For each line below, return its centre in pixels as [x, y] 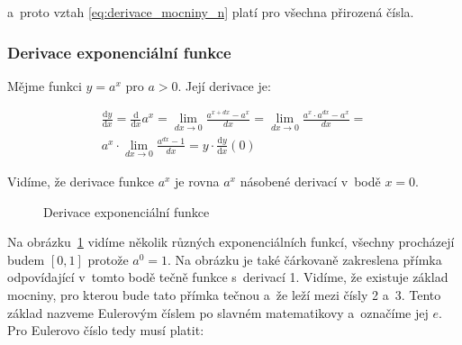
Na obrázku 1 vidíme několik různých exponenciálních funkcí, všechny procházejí [231, 242]
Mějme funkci [45, 85]
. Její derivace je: [224, 85]
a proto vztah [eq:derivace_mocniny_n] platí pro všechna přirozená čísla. [211, 12]
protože [108, 259]
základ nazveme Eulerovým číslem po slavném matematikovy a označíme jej [218, 312]
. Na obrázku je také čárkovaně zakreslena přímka [305, 259]
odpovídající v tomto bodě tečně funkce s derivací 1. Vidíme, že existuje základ [228, 277]
